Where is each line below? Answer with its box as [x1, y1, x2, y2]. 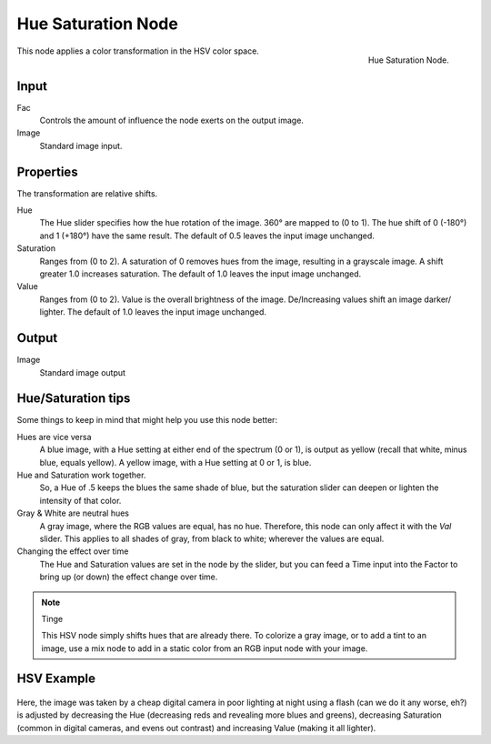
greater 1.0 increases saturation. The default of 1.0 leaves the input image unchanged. [39, 268, 362, 279]
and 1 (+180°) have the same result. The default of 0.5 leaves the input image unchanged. [39, 230, 375, 241]
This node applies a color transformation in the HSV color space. [16, 45, 259, 56]
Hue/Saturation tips [16, 391, 131, 407]
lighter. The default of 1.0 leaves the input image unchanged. [39, 307, 267, 317]
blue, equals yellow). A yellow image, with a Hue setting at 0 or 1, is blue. [39, 457, 312, 468]
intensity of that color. [39, 495, 122, 506]
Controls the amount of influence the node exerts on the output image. [39, 115, 305, 126]
